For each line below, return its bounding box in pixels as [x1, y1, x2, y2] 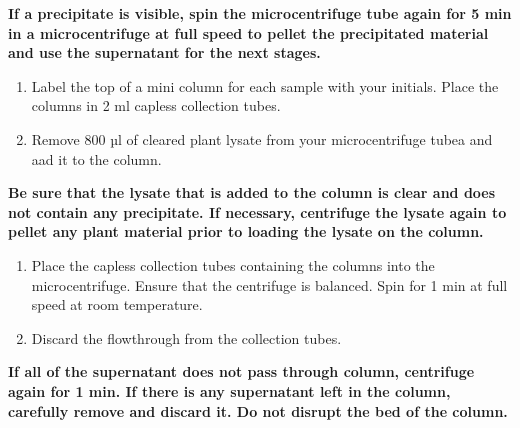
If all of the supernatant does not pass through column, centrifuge [8, 361, 475, 382]
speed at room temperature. [31, 294, 203, 315]
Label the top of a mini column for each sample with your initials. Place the [31, 75, 499, 96]
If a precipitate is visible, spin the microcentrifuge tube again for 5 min [8, 3, 512, 23]
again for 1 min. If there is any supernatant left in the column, [8, 380, 451, 401]
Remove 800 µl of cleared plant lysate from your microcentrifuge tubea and [31, 128, 493, 149]
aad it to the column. [31, 148, 162, 169]
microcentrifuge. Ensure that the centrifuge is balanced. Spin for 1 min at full [31, 274, 508, 295]
